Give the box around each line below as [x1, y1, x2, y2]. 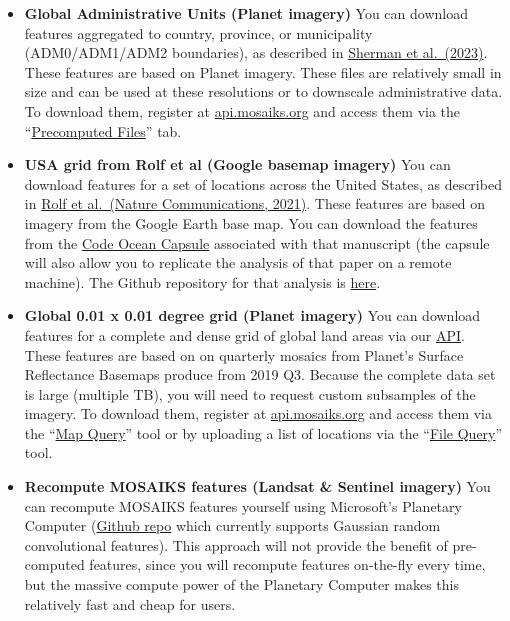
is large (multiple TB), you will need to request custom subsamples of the [24, 383, 476, 404]
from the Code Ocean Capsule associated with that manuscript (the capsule [24, 232, 490, 253]
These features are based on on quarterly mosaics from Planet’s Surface [24, 344, 464, 365]
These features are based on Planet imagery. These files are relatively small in [24, 61, 502, 82]
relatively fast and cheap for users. [24, 593, 236, 614]
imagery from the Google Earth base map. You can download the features [24, 212, 478, 233]
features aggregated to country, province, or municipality [24, 22, 373, 43]
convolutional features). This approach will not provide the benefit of [24, 534, 448, 555]
